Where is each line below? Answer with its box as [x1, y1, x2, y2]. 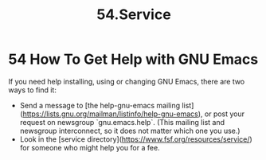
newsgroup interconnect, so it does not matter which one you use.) [19, 126, 241, 135]
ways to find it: [8, 85, 57, 95]
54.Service [96, 6, 171, 24]
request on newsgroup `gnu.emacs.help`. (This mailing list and [19, 117, 225, 127]
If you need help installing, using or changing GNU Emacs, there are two [8, 76, 245, 86]
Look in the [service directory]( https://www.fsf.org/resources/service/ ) [19, 134, 252, 144]
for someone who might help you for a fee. [19, 142, 161, 152]
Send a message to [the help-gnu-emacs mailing [19, 100, 181, 110]
